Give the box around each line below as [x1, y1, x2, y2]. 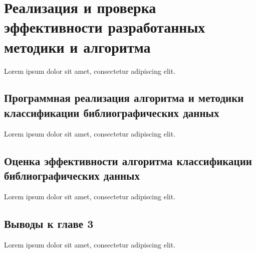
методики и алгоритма [4, 36, 151, 57]
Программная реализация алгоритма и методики [4, 90, 244, 105]
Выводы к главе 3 [4, 215, 94, 231]
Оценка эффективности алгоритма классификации [4, 153, 252, 168]
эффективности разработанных [4, 17, 205, 37]
